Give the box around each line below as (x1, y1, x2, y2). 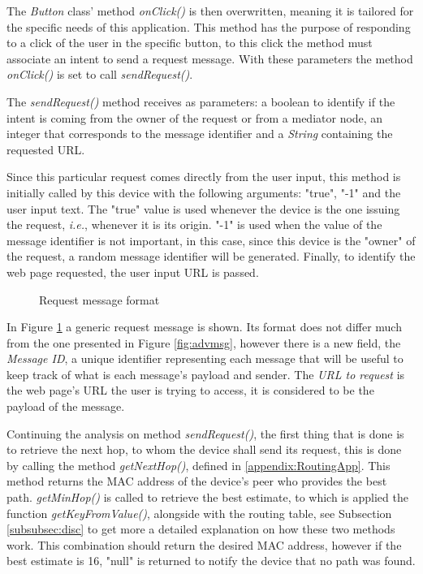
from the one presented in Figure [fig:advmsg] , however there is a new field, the (6, 334, 401, 351)
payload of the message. (6, 398, 125, 415)
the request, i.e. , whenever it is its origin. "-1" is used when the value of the (6, 216, 382, 233)
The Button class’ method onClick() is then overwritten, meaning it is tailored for (6, 2, 414, 19)
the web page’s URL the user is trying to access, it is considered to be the (6, 382, 374, 399)
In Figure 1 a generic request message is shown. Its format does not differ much (6, 318, 402, 335)
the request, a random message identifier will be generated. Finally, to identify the (6, 248, 416, 265)
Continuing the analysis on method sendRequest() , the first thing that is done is (6, 425, 404, 442)
